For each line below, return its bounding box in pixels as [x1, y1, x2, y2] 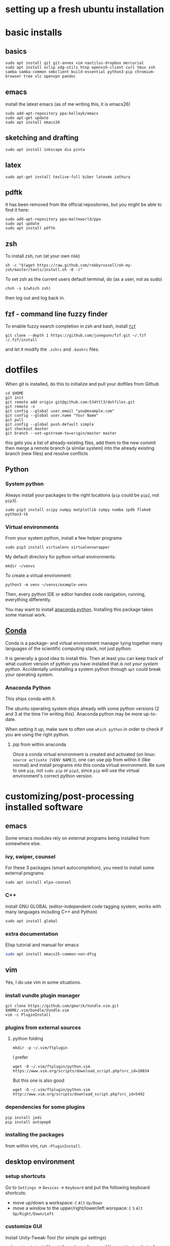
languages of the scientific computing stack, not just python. [5, 645, 132, 651]
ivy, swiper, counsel [5, 853, 56, 860]
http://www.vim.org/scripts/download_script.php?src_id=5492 [12, 1092, 145, 1097]
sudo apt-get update [5, 115, 49, 120]
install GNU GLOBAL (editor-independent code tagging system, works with [5, 903, 161, 909]
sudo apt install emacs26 [5, 120, 60, 125]
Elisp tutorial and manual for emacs [5, 942, 79, 948]
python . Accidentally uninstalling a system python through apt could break [5, 666, 161, 672]
